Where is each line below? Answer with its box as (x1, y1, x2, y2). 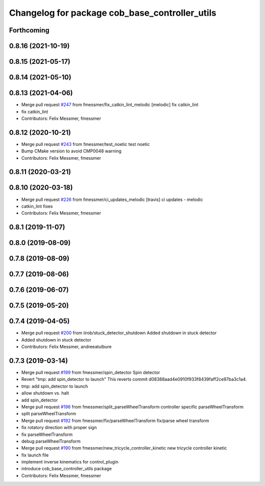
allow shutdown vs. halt (21, 390, 69, 396)
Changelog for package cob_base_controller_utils (9, 7, 216, 18)
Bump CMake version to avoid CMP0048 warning (21, 148, 122, 154)
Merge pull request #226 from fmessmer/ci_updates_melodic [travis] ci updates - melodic (21, 197, 203, 202)
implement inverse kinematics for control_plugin (21, 459, 119, 465)
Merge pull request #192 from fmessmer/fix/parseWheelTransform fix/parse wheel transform (21, 418, 210, 424)
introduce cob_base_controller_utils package (21, 466, 112, 472)
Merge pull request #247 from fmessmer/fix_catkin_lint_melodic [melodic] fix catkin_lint (21, 102, 199, 108)
